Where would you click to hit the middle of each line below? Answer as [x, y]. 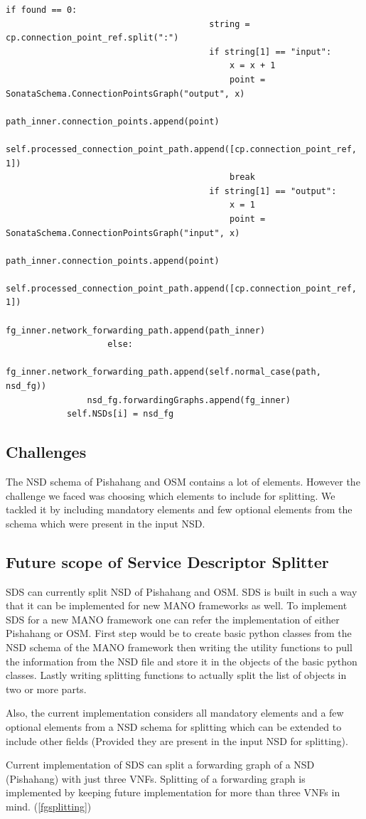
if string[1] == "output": [273, 191]
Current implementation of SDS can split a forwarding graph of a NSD [160, 765]
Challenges [46, 452]
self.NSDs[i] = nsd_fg [120, 414]
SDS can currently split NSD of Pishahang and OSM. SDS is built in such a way [182, 591]
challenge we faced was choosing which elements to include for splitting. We [171, 495]
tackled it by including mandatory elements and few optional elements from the [179, 509]
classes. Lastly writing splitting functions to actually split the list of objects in [176, 675]
